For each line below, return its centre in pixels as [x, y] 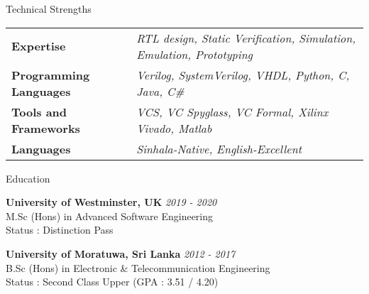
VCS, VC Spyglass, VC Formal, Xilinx [232, 111]
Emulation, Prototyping [194, 54]
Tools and [39, 111]
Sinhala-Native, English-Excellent [219, 148]
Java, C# [160, 91]
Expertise [39, 46]
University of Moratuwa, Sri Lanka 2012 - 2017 [121, 253]
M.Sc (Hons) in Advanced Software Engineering [110, 216]
